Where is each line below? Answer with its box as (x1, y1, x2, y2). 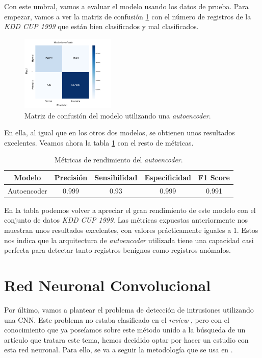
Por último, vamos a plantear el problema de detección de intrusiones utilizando (4, 304, 254, 315)
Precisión (54, 172, 88, 182)
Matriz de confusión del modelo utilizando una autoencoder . (24, 110, 211, 121)
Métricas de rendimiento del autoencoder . (55, 154, 183, 165)
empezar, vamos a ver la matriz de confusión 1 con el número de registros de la (4, 11, 251, 21)
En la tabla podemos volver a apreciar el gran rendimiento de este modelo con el (4, 204, 256, 215)
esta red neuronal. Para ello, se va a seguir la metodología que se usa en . (4, 344, 233, 355)
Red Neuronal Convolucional (4, 275, 211, 295)
